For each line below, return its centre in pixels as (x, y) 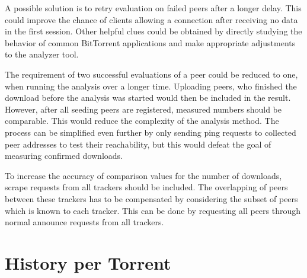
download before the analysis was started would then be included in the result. (148, 98)
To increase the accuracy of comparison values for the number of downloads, (143, 175)
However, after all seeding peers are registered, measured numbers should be (143, 109)
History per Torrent (88, 262)
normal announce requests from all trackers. (84, 222)
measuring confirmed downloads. (64, 156)
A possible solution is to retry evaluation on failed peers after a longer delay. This (153, 8)
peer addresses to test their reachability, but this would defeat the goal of (138, 144)
